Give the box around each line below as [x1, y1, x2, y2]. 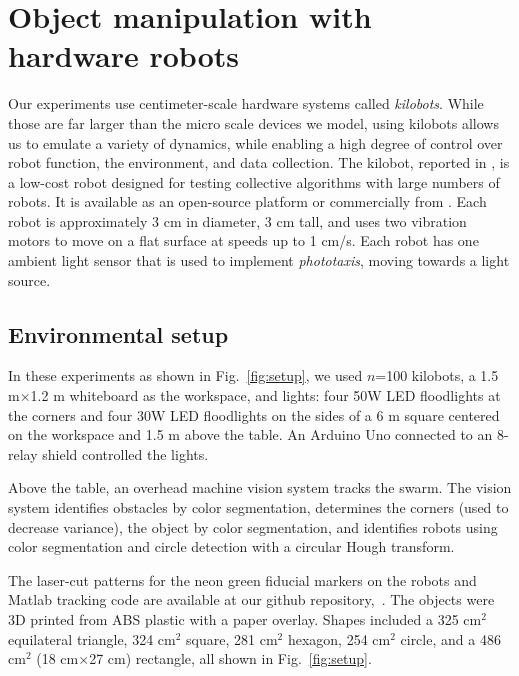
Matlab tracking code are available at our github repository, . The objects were [8, 589, 495, 610]
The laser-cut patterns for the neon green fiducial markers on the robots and [8, 569, 477, 590]
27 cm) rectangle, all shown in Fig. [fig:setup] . [89, 648, 372, 669]
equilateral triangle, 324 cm [8, 628, 176, 649]
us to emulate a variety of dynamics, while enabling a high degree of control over [8, 132, 503, 153]
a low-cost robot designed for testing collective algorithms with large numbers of [8, 171, 500, 192]
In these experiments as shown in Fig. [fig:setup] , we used [8, 365, 363, 386]
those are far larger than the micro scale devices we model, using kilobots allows [8, 112, 499, 133]
